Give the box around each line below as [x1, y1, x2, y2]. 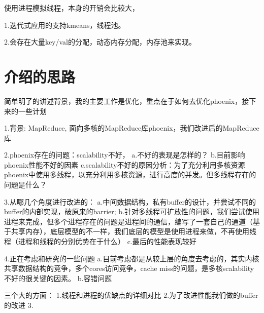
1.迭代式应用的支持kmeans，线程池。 [4, 19, 125, 30]
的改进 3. [4, 300, 34, 310]
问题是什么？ [4, 179, 47, 190]
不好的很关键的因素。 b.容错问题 [4, 272, 112, 283]
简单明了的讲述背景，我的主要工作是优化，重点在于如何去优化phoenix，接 [4, 95, 249, 106]
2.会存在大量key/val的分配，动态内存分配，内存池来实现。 [4, 36, 196, 47]
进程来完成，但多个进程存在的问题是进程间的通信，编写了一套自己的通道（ [4, 216, 253, 226]
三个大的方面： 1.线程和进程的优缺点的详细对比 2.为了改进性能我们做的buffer [4, 290, 258, 300]
